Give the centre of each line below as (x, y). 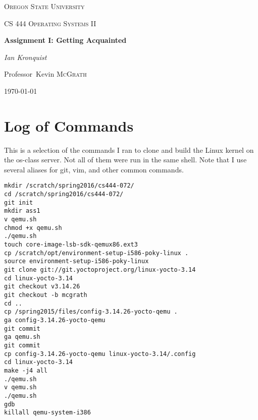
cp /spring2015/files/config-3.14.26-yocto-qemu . (91, 312)
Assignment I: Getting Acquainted (65, 40)
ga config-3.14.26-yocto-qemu (55, 320)
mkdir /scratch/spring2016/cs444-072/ (69, 186)
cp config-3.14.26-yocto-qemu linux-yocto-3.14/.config (100, 354)
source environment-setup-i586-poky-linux (76, 261)
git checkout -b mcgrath (46, 295)
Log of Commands (69, 125)
